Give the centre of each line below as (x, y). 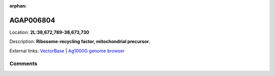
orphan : (18, 6)
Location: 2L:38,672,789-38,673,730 (49, 32)
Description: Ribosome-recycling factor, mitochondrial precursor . (80, 42)
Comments (23, 64)
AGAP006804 (32, 20)
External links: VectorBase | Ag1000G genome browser (67, 51)
